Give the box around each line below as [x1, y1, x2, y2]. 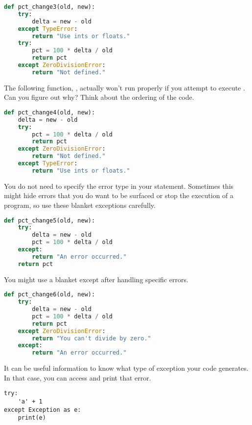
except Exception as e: [4, 406, 81, 413]
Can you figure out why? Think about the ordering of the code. [4, 92, 194, 102]
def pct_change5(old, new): [4, 217, 95, 224]
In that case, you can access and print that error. [4, 372, 151, 382]
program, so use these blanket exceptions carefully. [4, 200, 156, 210]
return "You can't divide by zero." [32, 335, 151, 342]
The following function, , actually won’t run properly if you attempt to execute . [4, 82, 245, 92]
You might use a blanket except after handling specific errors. [4, 274, 188, 284]
